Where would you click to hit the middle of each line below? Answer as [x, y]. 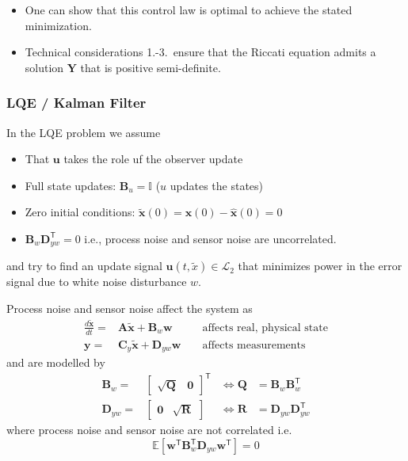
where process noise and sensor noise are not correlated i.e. [149, 430]
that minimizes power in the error [320, 266]
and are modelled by [56, 362]
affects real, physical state [265, 328]
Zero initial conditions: [80, 212]
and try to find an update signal [84, 266]
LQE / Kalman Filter [76, 103]
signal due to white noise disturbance [97, 282]
